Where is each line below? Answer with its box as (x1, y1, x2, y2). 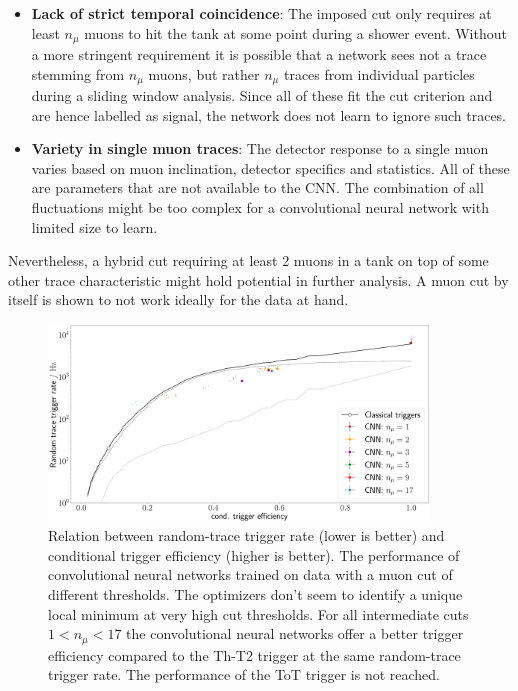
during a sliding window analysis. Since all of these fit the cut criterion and (31, 85, 493, 106)
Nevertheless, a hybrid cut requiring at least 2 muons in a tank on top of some (8, 250, 489, 271)
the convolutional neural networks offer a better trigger (126, 623, 464, 644)
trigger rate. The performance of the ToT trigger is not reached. (48, 664, 440, 685)
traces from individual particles (283, 63, 475, 84)
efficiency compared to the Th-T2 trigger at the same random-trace (48, 644, 461, 665)
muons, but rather (148, 63, 260, 84)
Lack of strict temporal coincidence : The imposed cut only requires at (31, 3, 492, 23)
